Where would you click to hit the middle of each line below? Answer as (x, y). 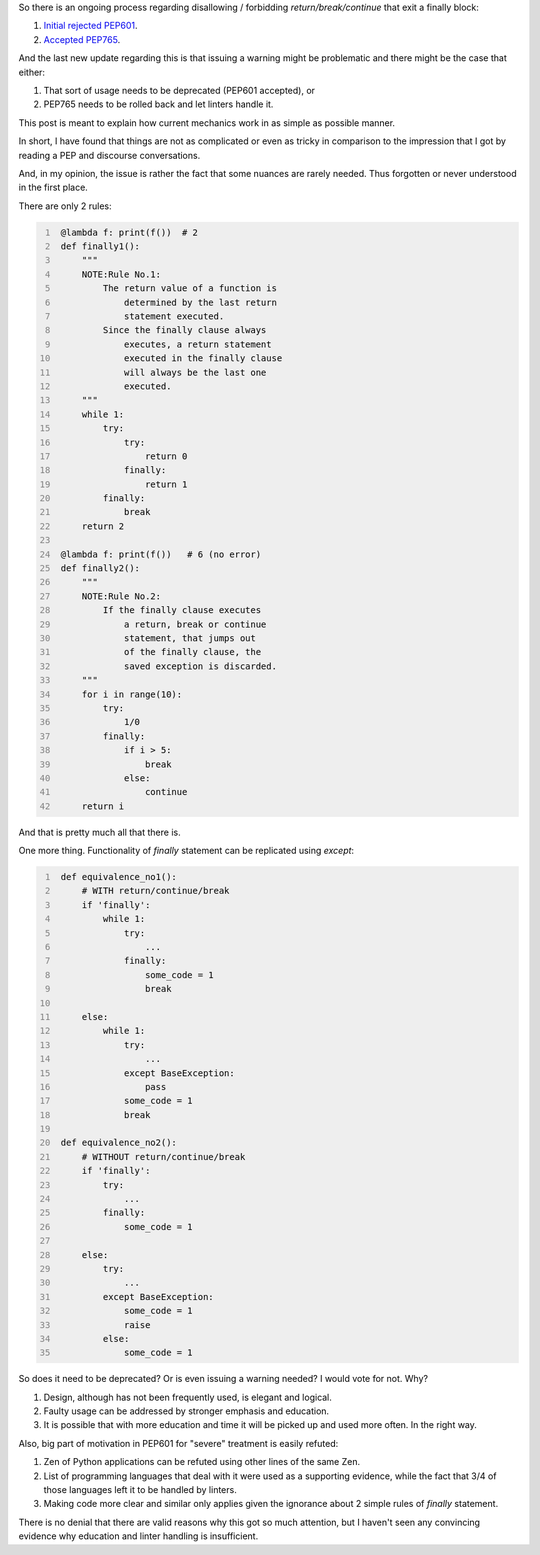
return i (103, 806)
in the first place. (53, 187)
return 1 (166, 484)
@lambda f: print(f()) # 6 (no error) (161, 554)
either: (31, 72)
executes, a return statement (197, 344)
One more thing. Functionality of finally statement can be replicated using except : (186, 851)
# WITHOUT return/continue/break (163, 1156)
